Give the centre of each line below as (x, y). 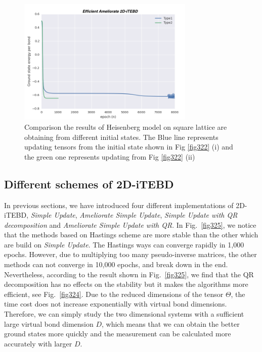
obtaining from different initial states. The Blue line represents (121, 137)
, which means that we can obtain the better (171, 323)
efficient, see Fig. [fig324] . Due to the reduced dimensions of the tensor (114, 294)
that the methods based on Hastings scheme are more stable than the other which (131, 235)
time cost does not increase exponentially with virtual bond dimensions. (116, 304)
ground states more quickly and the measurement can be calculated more (118, 334)
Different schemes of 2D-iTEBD (89, 184)
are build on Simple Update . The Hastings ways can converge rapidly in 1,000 (124, 244)
